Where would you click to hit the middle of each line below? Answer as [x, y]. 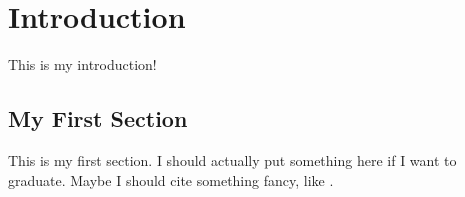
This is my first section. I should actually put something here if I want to [232, 159]
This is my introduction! [82, 64]
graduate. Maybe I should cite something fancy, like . [171, 179]
